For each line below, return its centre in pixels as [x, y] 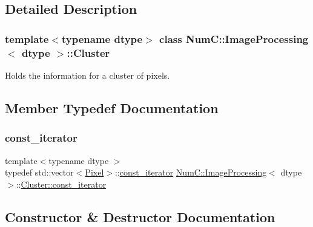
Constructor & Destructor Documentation [140, 216]
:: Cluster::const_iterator [61, 184]
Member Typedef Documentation [112, 107]
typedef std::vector [39, 172]
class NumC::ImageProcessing [234, 38]
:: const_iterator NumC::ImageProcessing [191, 172]
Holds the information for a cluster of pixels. [87, 75]
